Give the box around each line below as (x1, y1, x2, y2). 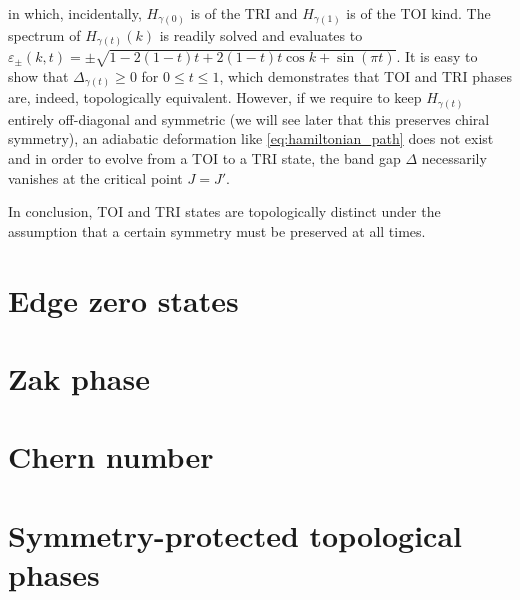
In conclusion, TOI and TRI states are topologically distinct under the (8, 201, 441, 222)
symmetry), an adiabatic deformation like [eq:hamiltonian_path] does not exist (8, 128, 494, 149)
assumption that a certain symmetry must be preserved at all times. (8, 220, 426, 241)
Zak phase (8, 357, 150, 398)
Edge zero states (8, 279, 239, 320)
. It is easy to (396, 46, 478, 67)
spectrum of (8, 24, 81, 45)
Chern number (8, 436, 214, 477)
